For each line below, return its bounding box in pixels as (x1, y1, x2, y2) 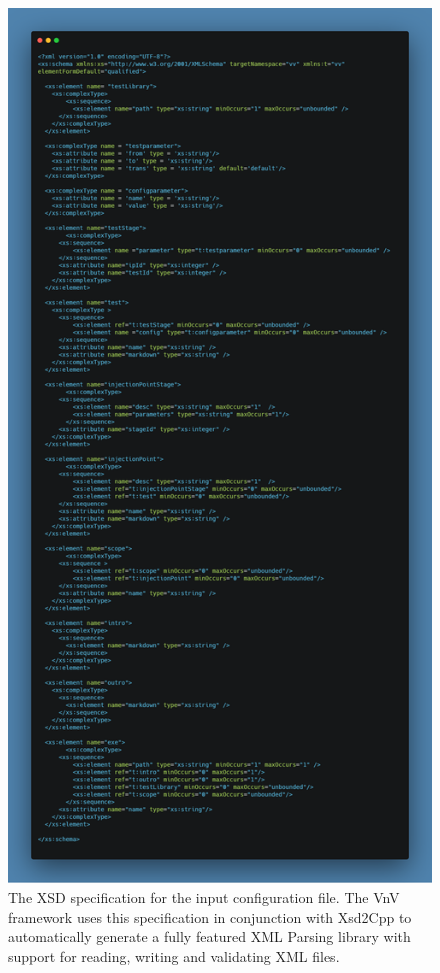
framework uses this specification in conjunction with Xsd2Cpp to (8, 906, 412, 927)
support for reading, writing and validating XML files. (8, 945, 340, 966)
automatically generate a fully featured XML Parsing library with (8, 926, 411, 947)
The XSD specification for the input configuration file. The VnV (8, 886, 400, 907)
